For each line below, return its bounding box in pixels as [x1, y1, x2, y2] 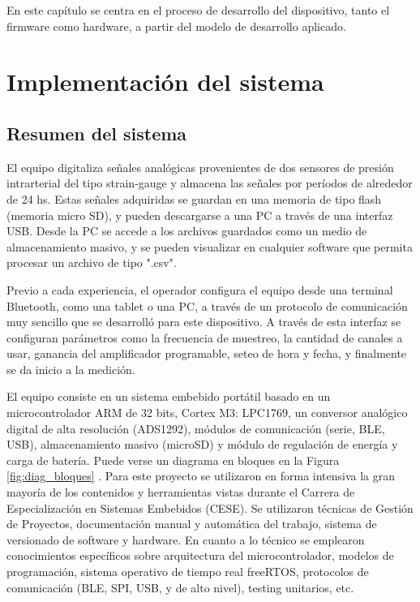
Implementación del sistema [6, 65, 324, 98]
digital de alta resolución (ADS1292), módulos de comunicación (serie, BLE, [6, 419, 385, 436]
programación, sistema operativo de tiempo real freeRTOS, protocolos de [6, 563, 369, 580]
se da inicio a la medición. [6, 360, 135, 377]
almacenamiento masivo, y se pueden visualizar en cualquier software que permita [6, 238, 413, 255]
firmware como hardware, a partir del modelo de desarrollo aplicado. [6, 17, 346, 34]
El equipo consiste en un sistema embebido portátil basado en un [6, 388, 331, 405]
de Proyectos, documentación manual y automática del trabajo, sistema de [6, 515, 377, 532]
